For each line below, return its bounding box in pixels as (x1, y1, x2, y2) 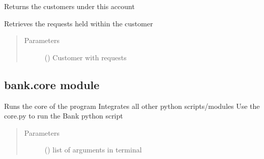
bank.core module (4, 76, 100, 92)
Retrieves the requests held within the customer (4, 18, 153, 28)
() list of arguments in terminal (44, 144, 142, 155)
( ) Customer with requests (44, 52, 127, 62)
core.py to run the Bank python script (4, 110, 123, 121)
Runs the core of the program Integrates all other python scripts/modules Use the (4, 100, 260, 111)
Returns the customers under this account (4, 1, 135, 11)
